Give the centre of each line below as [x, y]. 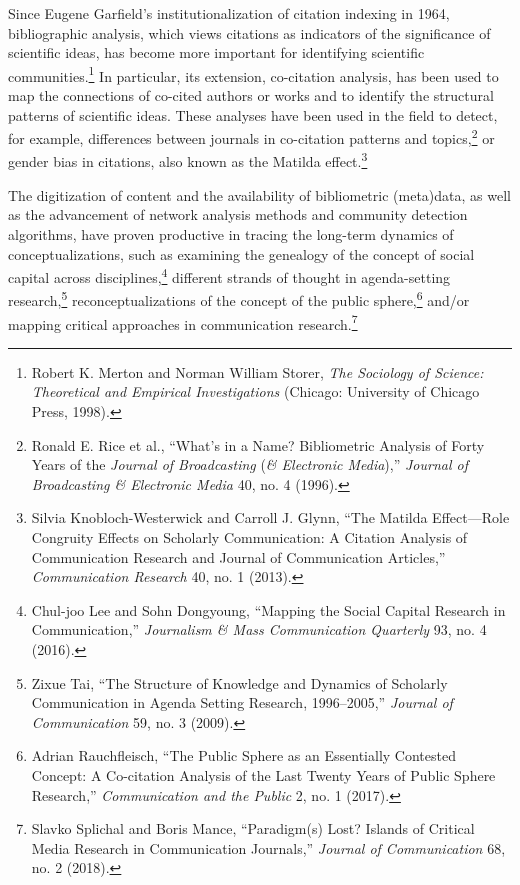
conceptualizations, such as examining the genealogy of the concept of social [241, 253]
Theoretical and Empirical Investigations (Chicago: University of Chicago [255, 391]
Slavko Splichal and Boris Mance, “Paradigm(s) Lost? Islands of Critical [253, 828]
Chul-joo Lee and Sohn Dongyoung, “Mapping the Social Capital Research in [268, 609]
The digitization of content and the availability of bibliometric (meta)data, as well [259, 194]
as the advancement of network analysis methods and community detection [238, 214]
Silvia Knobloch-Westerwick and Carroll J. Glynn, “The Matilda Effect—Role [270, 517]
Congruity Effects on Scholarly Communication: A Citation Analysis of [249, 537]
